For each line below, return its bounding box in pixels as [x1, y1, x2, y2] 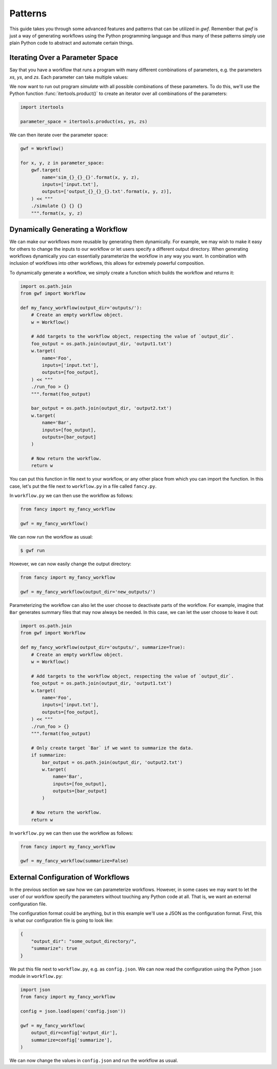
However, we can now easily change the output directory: [9, 561, 132, 567]
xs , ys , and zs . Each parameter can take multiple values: [9, 74, 128, 80]
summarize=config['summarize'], [31, 1037, 113, 1043]
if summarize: [31, 752, 67, 758]
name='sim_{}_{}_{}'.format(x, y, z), [42, 174, 140, 180]
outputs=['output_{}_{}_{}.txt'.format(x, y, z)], [42, 189, 172, 194]
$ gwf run [20, 547, 45, 553]
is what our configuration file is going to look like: [9, 917, 114, 923]
